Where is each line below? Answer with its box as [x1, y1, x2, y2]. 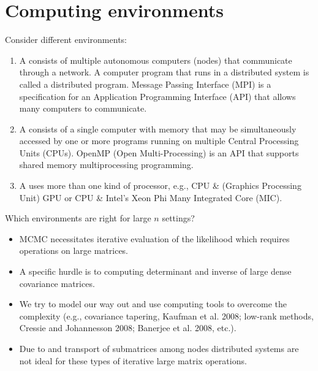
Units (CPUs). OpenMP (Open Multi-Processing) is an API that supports [19, 146, 299, 159]
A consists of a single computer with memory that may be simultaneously [19, 122, 297, 135]
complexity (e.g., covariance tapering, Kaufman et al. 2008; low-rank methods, [19, 309, 314, 322]
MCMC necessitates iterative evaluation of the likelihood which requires [19, 232, 290, 245]
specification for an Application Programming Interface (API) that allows [19, 90, 296, 102]
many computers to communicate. [19, 102, 147, 115]
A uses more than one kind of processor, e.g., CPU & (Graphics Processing [19, 179, 301, 192]
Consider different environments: [5, 33, 127, 46]
